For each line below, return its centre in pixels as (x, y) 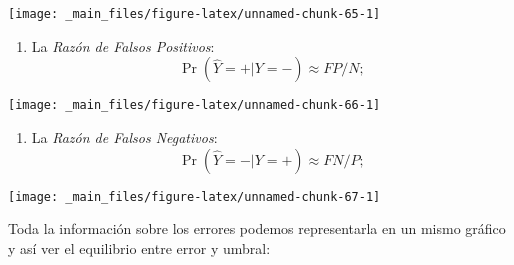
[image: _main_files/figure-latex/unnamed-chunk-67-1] (194, 196)
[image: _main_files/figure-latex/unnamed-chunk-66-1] (194, 105)
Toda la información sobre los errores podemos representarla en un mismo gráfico (257, 228)
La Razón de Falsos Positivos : (123, 45)
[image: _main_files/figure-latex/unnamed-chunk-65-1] (194, 14)
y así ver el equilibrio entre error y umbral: (139, 247)
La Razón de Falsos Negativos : (124, 136)
